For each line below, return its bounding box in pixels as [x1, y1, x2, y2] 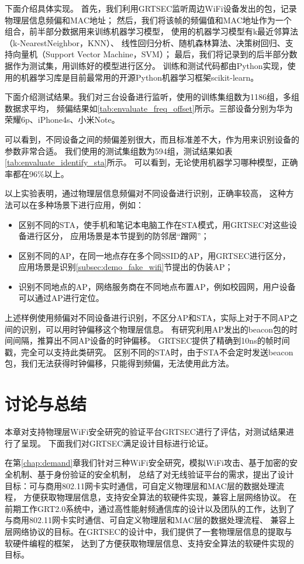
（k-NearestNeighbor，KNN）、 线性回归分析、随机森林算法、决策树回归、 [5, 36, 285, 49]
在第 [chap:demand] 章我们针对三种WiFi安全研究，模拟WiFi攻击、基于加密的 [5, 456, 289, 469]
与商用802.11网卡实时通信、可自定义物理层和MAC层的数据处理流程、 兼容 [5, 514, 287, 526]
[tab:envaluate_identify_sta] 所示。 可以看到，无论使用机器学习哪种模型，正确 [5, 156, 298, 168]
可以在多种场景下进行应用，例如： [12, 198, 144, 210]
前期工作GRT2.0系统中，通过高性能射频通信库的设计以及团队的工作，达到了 [5, 502, 295, 514]
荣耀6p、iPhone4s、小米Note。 [5, 113, 120, 126]
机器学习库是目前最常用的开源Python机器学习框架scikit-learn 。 [20, 71, 259, 83]
